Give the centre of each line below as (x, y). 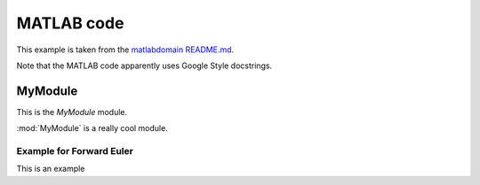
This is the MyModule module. (72, 112)
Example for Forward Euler (75, 151)
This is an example (51, 169)
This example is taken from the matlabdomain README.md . (125, 50)
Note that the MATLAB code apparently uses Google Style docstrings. (144, 66)
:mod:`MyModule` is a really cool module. (92, 128)
